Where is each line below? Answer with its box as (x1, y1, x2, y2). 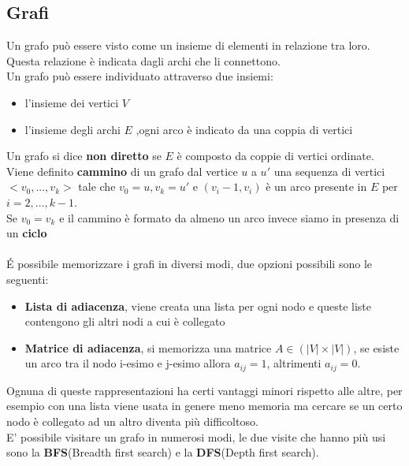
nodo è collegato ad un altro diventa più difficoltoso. (6, 412, 258, 429)
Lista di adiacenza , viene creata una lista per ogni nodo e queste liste (24, 297, 372, 314)
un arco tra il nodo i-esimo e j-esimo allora (24, 355, 231, 371)
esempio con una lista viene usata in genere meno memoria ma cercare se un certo (6, 397, 403, 414)
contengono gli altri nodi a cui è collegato (24, 313, 225, 330)
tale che (78, 178, 116, 195)
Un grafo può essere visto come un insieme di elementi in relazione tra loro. (6, 37, 370, 54)
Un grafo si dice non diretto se (6, 147, 162, 164)
